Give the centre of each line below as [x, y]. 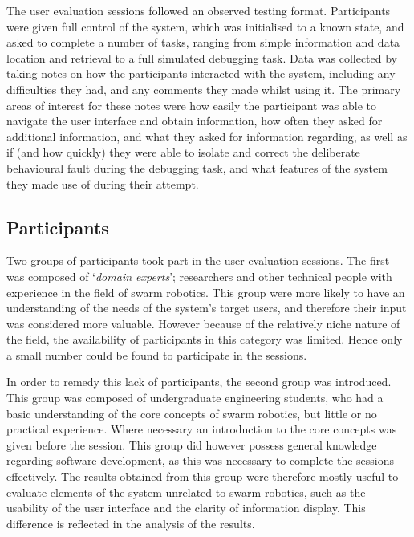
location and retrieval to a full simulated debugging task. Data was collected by [202, 57]
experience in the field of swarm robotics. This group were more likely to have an [206, 292]
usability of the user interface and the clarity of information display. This [186, 508]
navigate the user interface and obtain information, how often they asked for [195, 121]
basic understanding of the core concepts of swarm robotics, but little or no [192, 413]
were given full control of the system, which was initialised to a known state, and [205, 26]
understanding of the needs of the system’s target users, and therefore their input [207, 308]
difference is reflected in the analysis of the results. [131, 523]
